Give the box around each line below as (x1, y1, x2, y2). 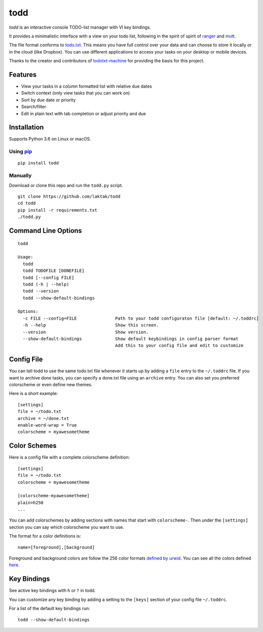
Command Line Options (9, 226, 82, 235)
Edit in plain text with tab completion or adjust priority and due (21, 110, 146, 116)
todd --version (22, 289, 59, 294)
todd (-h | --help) (22, 281, 69, 287)
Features (9, 71, 37, 79)
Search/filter (21, 104, 46, 109)
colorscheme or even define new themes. (9, 382, 93, 388)
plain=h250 (18, 500, 44, 506)
